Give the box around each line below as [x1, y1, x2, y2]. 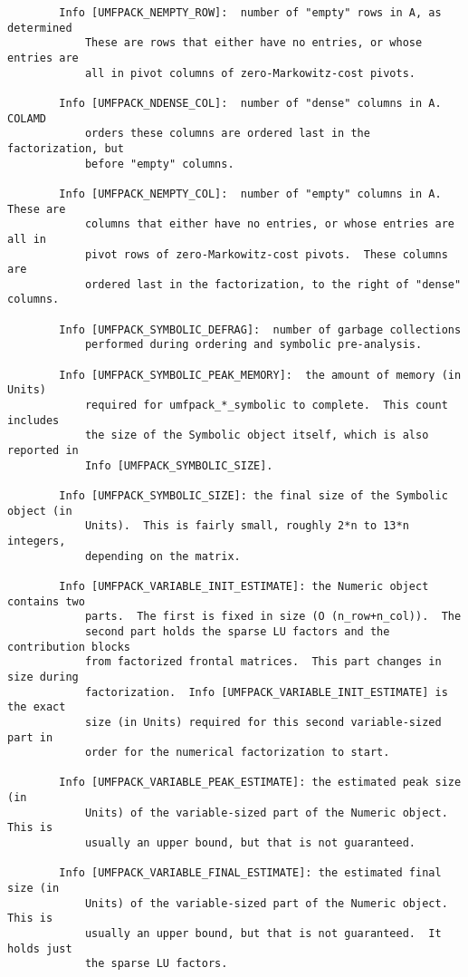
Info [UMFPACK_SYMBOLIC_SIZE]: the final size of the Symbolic [59, 489, 448, 502]
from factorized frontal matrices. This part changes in [84, 655, 442, 669]
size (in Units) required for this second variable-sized [84, 715, 442, 729]
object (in [7, 504, 72, 518]
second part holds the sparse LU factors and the [84, 624, 390, 638]
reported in [7, 444, 79, 458]
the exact [7, 701, 66, 714]
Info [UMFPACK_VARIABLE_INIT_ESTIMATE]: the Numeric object [59, 579, 429, 593]
